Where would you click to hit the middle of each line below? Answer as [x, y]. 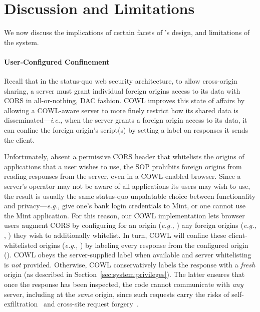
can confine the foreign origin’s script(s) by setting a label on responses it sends [126, 130]
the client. [20, 139]
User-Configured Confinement [57, 61]
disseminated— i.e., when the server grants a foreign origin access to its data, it [126, 120]
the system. [22, 42]
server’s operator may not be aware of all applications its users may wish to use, [127, 186]
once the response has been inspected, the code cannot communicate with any [124, 284]
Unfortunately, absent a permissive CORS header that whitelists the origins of [124, 157]
